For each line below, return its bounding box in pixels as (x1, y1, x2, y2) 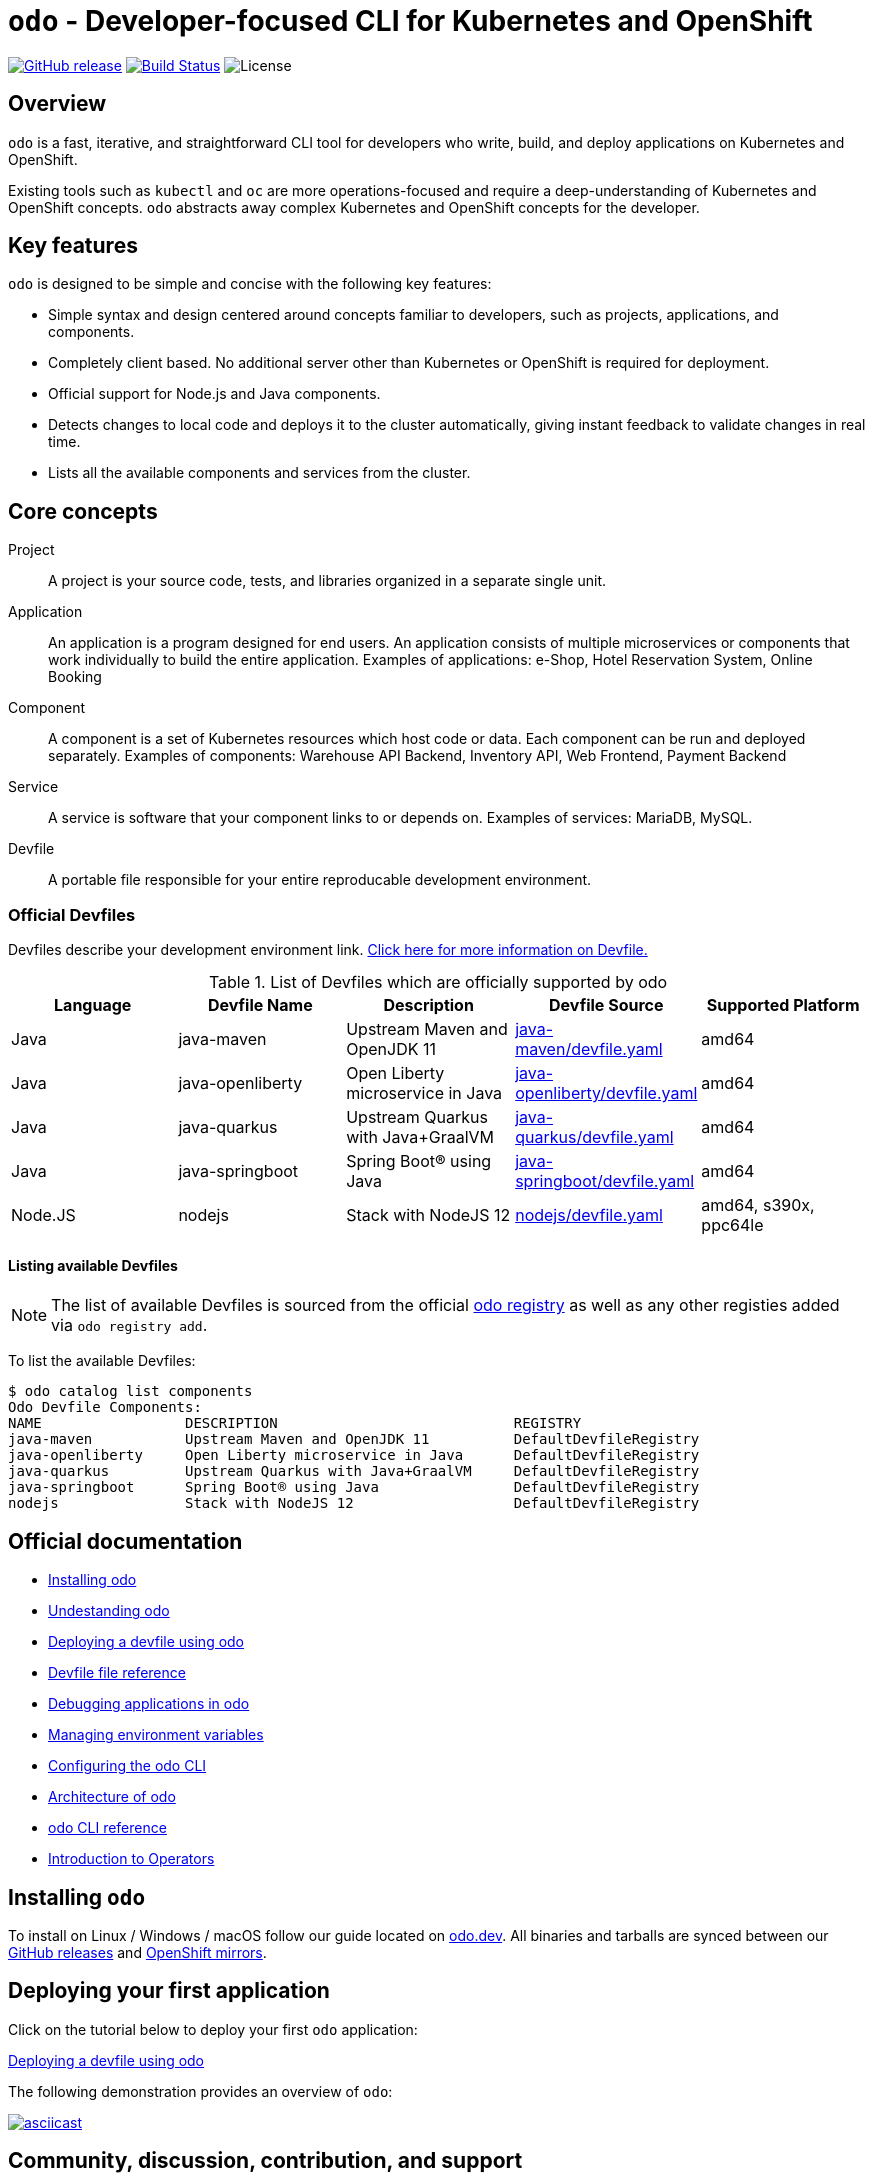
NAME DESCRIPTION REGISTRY (8, 1415, 582, 1432)
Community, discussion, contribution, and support (8, 2148, 523, 2174)
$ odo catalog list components (8, 1383, 253, 1400)
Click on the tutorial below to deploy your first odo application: (8, 2020, 418, 2038)
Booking (48, 668, 102, 686)
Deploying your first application (8, 1978, 330, 2004)
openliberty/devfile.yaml (515, 1083, 698, 1104)
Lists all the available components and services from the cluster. (48, 464, 471, 482)
